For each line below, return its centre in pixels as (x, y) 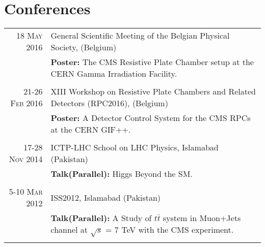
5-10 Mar (26, 192)
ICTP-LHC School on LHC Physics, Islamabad (135, 147)
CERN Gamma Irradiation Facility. (114, 74)
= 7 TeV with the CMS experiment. (170, 230)
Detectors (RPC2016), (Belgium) (109, 103)
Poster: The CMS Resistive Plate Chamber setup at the (152, 62)
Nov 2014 (26, 159)
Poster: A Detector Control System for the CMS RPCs (151, 118)
